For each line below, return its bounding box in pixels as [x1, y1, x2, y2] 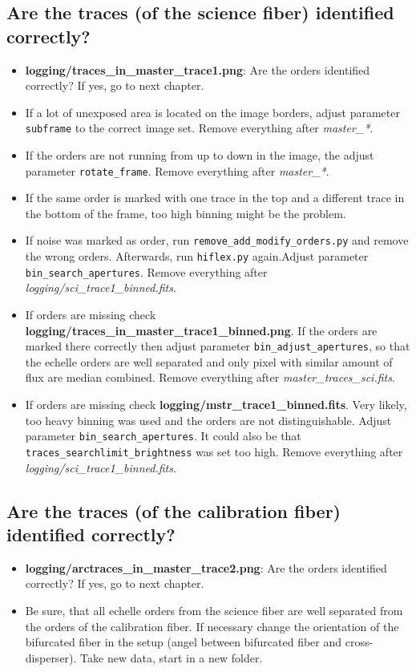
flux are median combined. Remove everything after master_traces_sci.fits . [25, 369, 395, 386]
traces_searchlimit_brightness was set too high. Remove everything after [25, 443, 403, 459]
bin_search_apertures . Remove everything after [25, 263, 268, 280]
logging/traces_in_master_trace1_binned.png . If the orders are [25, 322, 378, 338]
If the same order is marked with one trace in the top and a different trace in [25, 189, 405, 206]
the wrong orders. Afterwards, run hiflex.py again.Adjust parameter [25, 248, 369, 265]
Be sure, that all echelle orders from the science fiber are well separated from [25, 601, 403, 618]
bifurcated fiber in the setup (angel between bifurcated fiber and [25, 634, 342, 650]
